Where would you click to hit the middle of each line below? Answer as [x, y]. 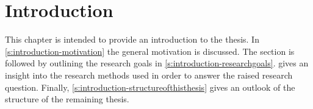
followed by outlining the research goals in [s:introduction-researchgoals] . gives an [157, 63]
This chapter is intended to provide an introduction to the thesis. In [132, 39]
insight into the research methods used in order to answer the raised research [149, 75]
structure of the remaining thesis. [67, 99]
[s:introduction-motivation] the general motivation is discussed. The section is [150, 51]
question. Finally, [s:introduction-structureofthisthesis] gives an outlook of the [150, 87]
